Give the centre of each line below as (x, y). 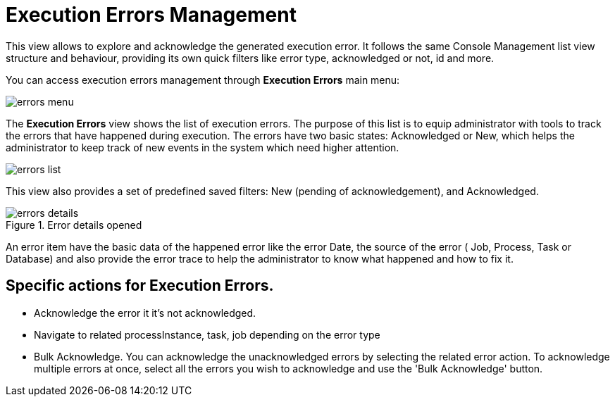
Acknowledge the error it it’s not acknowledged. (145, 313)
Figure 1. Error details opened (74, 225)
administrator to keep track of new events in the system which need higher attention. (203, 147)
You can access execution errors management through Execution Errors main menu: (203, 80)
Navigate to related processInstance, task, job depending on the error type (207, 334)
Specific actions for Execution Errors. (140, 286)
